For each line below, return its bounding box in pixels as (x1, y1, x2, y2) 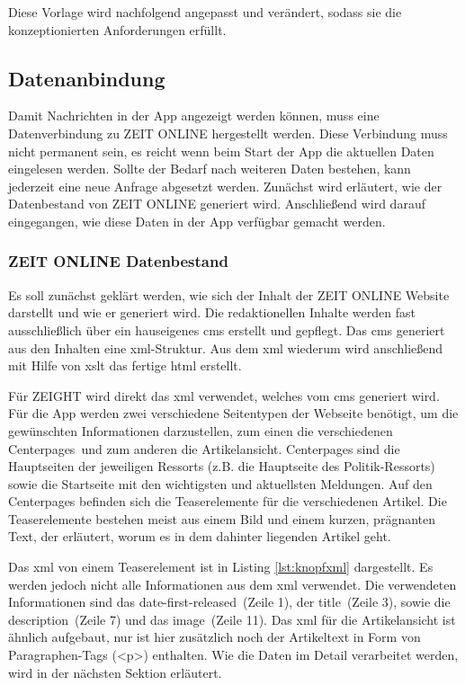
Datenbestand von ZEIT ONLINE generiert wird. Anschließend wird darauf (8, 194, 425, 213)
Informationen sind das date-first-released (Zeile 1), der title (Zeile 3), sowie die (8, 592, 451, 611)
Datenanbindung (8, 64, 165, 92)
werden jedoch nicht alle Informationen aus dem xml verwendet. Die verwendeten (8, 574, 457, 593)
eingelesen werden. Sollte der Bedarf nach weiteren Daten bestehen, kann (8, 159, 411, 178)
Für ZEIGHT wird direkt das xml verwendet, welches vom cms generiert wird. (8, 386, 440, 405)
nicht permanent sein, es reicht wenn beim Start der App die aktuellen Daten (8, 141, 434, 160)
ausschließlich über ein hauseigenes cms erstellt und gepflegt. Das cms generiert (8, 320, 445, 339)
